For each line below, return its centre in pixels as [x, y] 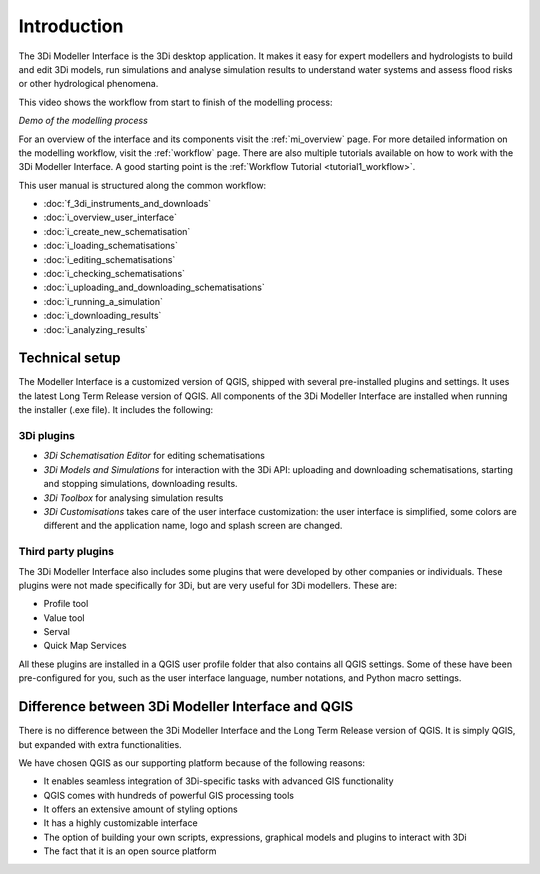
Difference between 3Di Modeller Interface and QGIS [186, 706]
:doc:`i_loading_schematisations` [111, 246]
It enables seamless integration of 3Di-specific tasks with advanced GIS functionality [218, 781]
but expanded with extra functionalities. [100, 744]
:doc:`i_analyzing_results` [96, 329]
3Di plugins [46, 436]
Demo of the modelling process [83, 121]
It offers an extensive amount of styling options [141, 809]
